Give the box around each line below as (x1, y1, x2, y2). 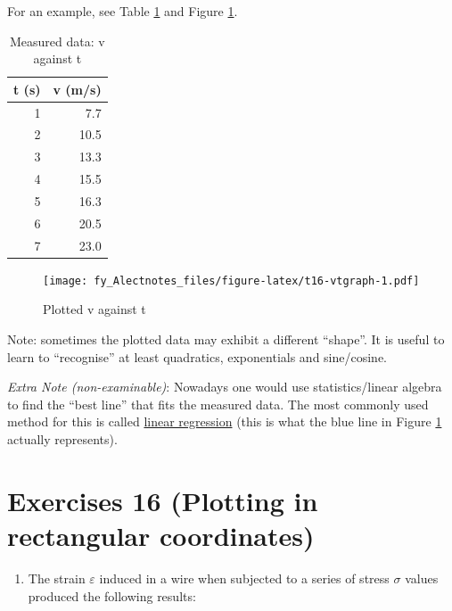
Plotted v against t (43, 300, 146, 318)
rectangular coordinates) (7, 516, 315, 553)
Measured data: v (10, 31, 105, 50)
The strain (28, 568, 86, 587)
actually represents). (7, 430, 118, 448)
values (405, 568, 439, 587)
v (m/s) (53, 79, 102, 98)
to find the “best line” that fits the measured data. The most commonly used (7, 394, 429, 413)
